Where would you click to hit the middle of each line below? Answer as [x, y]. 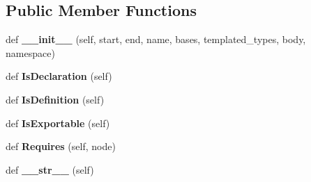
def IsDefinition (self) [55, 99]
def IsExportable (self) [58, 123]
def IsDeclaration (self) [59, 76]
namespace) [30, 52]
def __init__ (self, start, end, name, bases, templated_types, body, [156, 39]
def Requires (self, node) [61, 146]
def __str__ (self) [50, 169]
